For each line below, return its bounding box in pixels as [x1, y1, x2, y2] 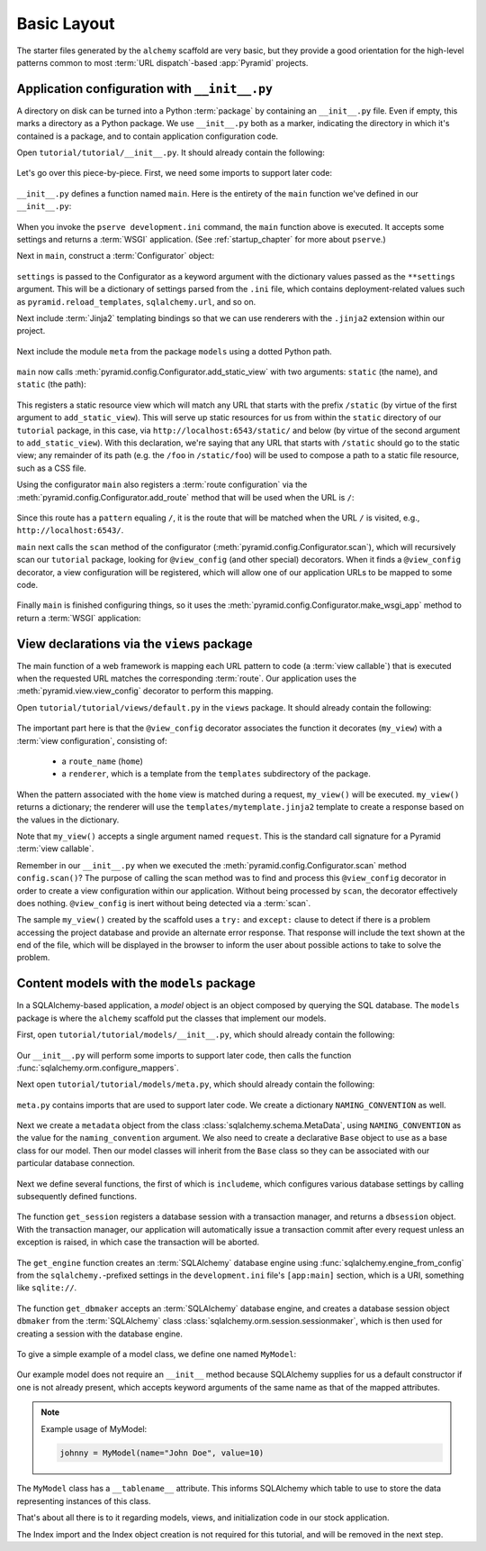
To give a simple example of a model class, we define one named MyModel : [16, 1348, 297, 1359]
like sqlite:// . [16, 1282, 77, 1293]
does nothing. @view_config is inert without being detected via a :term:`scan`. [16, 897, 311, 908]
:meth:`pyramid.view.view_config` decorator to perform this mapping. [16, 685, 274, 696]
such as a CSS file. [16, 463, 87, 473]
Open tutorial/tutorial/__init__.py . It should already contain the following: [16, 147, 326, 158]
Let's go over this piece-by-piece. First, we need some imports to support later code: [16, 168, 333, 179]
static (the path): [16, 379, 87, 390]
